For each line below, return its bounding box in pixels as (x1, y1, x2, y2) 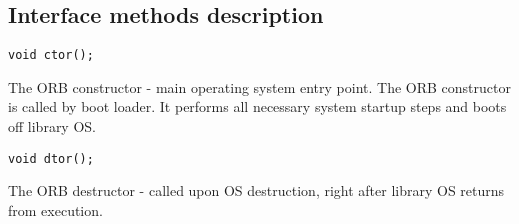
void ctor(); (8, 48, 94, 63)
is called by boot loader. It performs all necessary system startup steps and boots (8, 96, 507, 117)
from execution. (8, 199, 103, 220)
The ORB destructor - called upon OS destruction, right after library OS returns (8, 180, 505, 201)
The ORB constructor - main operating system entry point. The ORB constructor (8, 76, 511, 97)
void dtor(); (8, 151, 94, 166)
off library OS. (8, 116, 96, 137)
